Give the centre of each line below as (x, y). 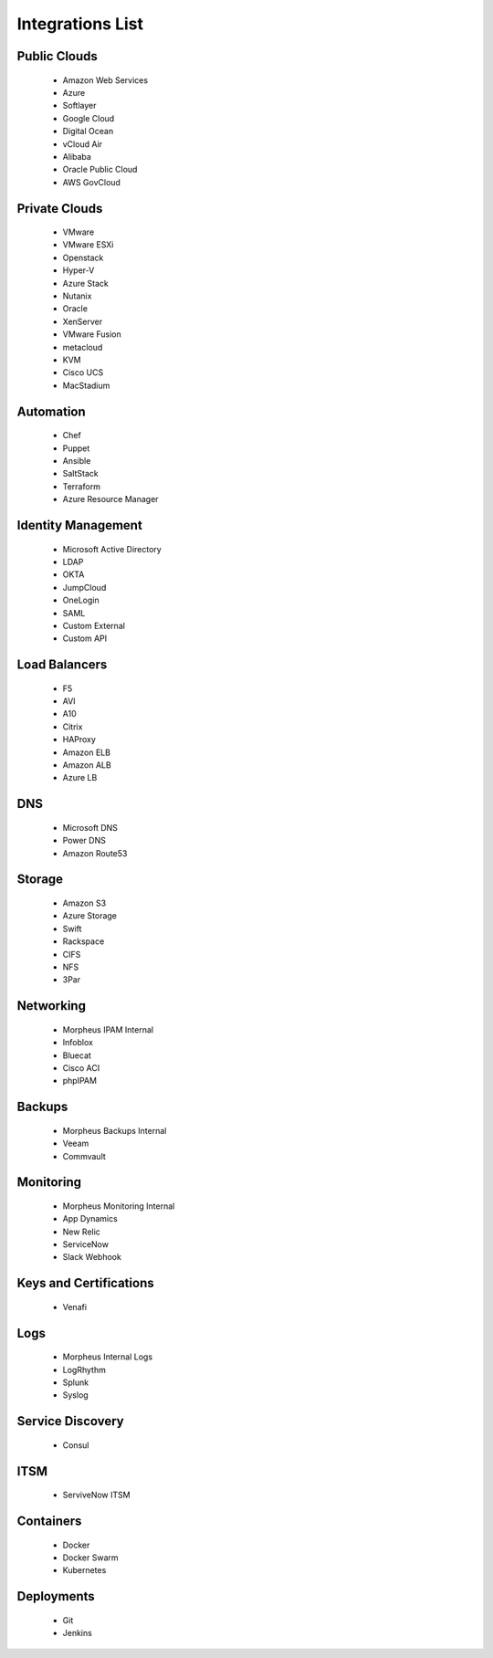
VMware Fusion (92, 334)
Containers (49, 1522)
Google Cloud (89, 118)
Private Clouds (60, 209)
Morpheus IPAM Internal (108, 1029)
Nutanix (77, 296)
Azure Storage (90, 916)
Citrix (73, 727)
